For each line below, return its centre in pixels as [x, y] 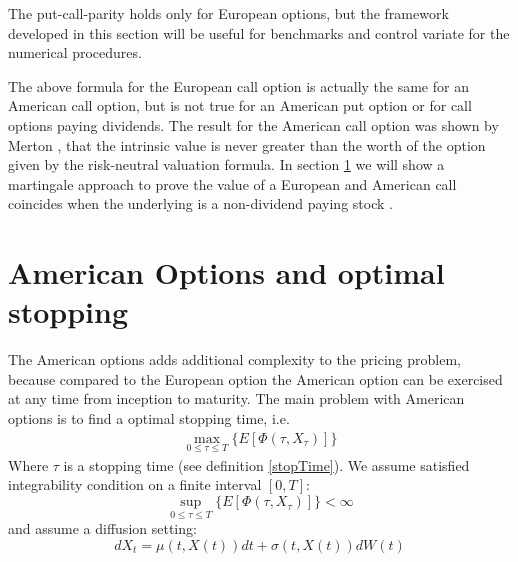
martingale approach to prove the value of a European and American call [232, 183]
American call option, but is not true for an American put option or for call [240, 105]
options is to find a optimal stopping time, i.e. [149, 418]
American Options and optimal [226, 272]
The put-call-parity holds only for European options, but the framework [228, 13]
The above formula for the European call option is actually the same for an [238, 85]
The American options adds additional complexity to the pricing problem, [234, 359]
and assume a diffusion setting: [102, 528]
